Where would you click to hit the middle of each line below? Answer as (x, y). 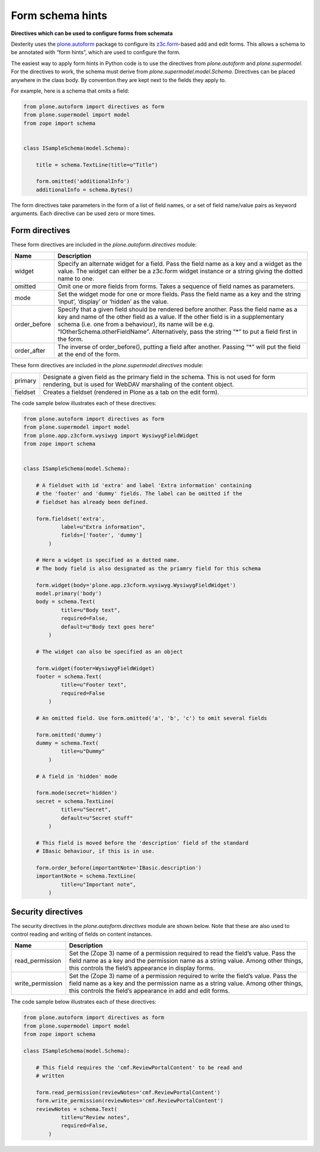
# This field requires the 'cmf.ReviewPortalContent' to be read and (139, 1067)
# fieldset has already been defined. (92, 502)
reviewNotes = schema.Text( (77, 1109)
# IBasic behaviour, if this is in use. (95, 851)
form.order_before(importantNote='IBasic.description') (119, 868)
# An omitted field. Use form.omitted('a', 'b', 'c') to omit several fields (152, 718)
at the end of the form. (89, 355)
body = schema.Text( (66, 602)
